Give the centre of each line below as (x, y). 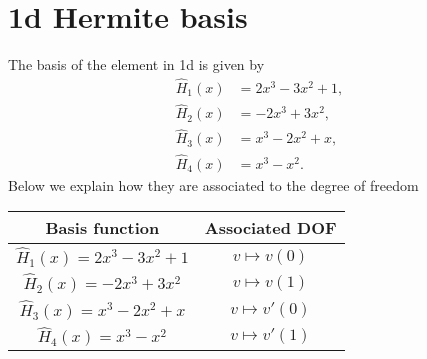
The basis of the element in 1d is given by (136, 64)
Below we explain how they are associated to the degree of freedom (213, 184)
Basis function (102, 228)
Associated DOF (270, 228)
